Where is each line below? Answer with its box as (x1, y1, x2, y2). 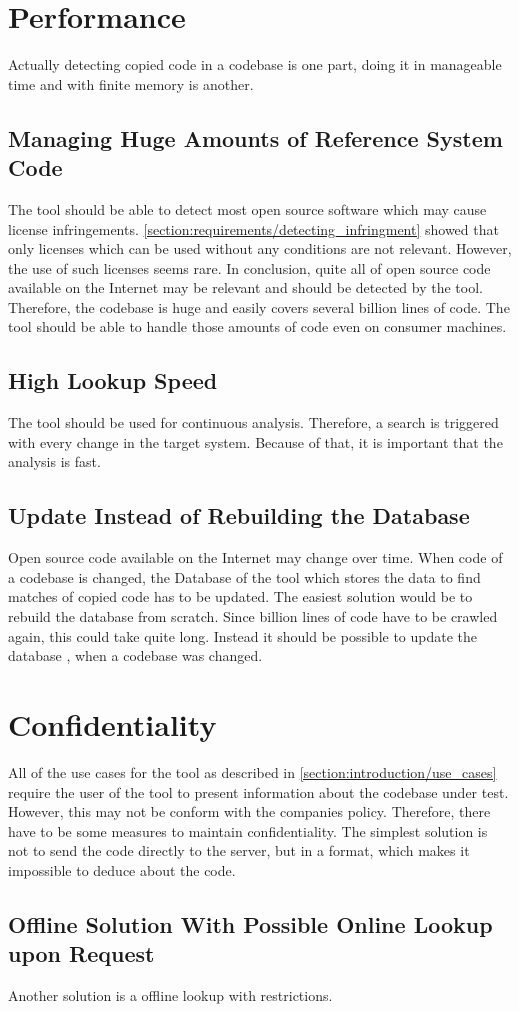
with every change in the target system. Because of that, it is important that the (8, 431, 503, 452)
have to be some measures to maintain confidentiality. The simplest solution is (8, 820, 488, 841)
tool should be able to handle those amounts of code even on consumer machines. (8, 316, 507, 337)
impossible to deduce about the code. (8, 859, 236, 880)
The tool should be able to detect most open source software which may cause (8, 198, 487, 219)
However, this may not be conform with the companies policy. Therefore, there (8, 801, 491, 822)
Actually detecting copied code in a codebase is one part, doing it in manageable (8, 54, 502, 75)
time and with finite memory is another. (8, 73, 254, 94)
